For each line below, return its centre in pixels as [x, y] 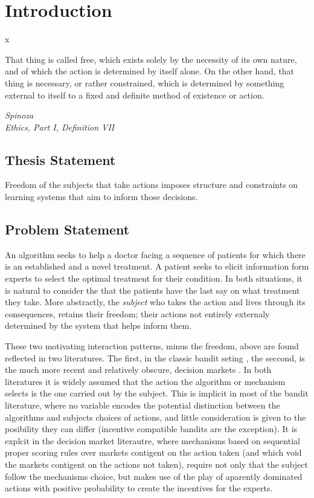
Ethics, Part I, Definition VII [60, 127]
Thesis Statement [60, 159]
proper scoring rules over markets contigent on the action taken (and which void [153, 452]
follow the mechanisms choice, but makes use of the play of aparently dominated [154, 476]
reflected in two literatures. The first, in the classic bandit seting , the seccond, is [155, 357]
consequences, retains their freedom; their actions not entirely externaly [137, 313]
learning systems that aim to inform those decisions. [101, 197]
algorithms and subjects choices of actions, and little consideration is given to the [155, 417]
